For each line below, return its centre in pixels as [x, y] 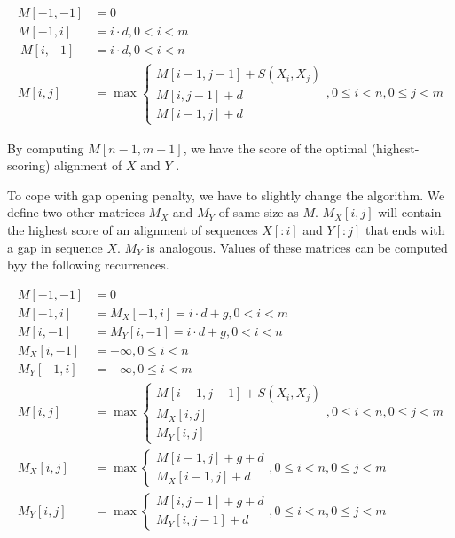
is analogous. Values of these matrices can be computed [297, 247]
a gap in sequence [55, 247]
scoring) [29, 165]
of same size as [259, 212]
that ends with [405, 230]
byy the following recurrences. [88, 265]
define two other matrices [76, 212]
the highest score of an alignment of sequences [133, 230]
